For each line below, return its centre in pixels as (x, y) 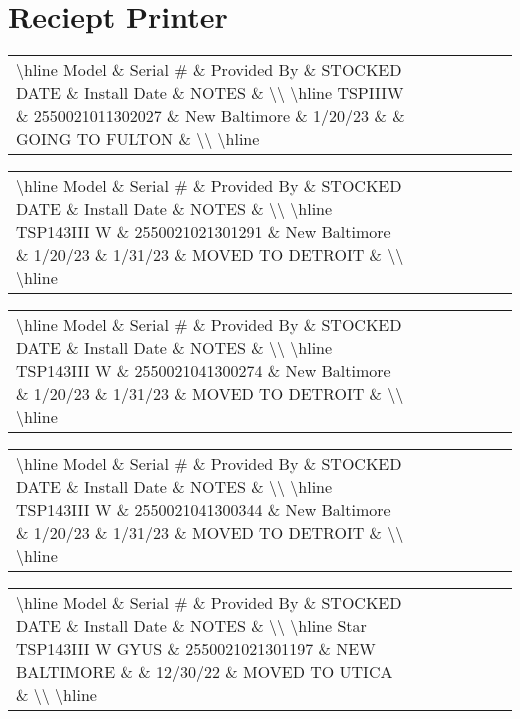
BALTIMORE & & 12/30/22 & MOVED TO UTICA (204, 672)
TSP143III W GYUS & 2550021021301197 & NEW (196, 649)
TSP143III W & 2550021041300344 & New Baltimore (203, 510)
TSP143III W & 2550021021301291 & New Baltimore (203, 232)
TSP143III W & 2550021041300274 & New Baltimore (203, 371)
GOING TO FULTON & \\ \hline (138, 139)
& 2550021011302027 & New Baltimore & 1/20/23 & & (210, 116)
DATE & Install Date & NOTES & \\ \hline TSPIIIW (210, 93)
